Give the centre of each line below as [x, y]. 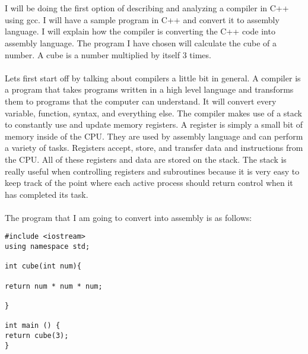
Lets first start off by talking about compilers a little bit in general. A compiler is [153, 78]
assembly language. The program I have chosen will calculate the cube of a [141, 42]
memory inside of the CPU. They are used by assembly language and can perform [154, 136]
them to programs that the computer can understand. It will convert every [141, 101]
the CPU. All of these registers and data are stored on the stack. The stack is [146, 159]
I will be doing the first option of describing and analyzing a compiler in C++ [147, 8]
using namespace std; [47, 247]
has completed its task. [47, 194]
